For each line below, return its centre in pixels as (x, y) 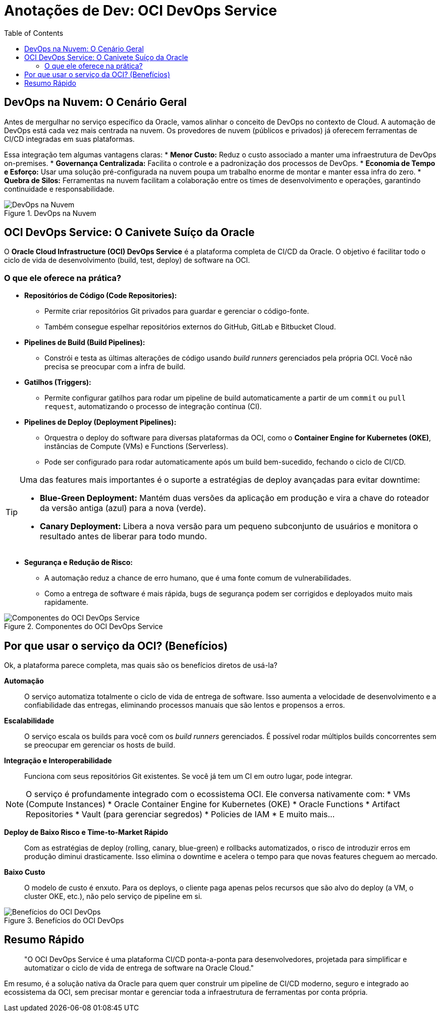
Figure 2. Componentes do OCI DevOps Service (84, 627)
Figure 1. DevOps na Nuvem (50, 213)
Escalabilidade (29, 721)
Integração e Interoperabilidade (58, 761)
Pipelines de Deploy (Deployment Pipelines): (100, 422)
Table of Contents (34, 33)
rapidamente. (66, 602)
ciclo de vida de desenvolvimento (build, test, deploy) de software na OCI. (127, 260)
